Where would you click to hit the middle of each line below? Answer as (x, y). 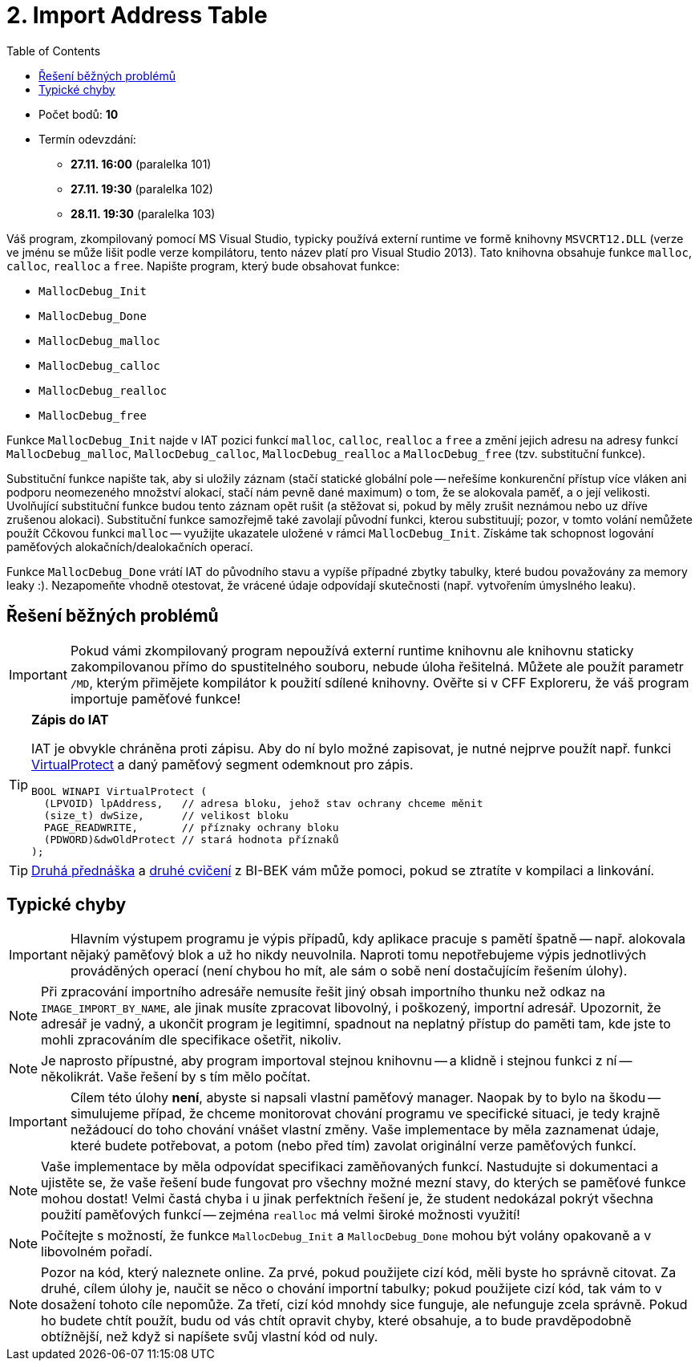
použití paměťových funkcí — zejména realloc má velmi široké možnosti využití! (281, 1215)
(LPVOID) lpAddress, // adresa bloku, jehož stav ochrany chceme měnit (263, 803)
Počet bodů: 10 (79, 114)
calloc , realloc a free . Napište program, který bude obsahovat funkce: (203, 266)
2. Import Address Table (137, 15)
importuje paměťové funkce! (156, 698)
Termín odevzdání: (87, 139)
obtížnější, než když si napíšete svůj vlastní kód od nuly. (210, 1337)
